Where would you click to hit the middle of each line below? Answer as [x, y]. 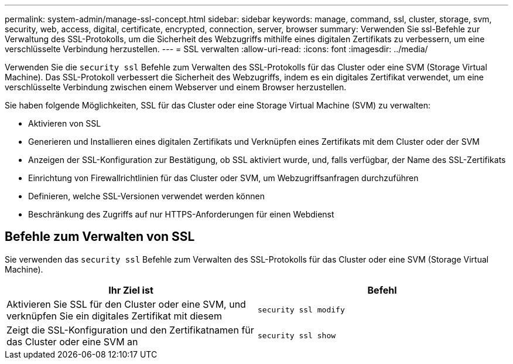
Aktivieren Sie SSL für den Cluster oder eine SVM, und [126, 304]
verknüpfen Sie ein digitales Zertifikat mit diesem [114, 316]
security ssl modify [301, 310]
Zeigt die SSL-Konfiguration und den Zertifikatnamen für [130, 330]
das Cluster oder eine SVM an [72, 341]
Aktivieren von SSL [65, 123]
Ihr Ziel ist [131, 290]
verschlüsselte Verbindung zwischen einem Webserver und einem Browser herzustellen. [176, 87]
